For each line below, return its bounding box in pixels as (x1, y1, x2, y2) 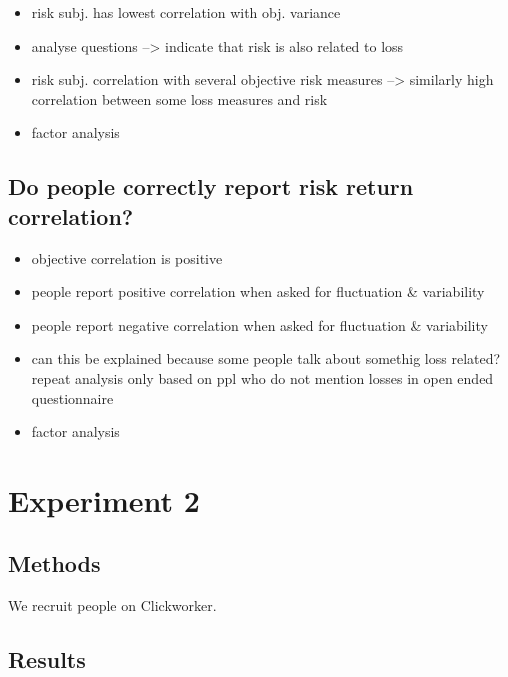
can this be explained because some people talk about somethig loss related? (31, 348, 501, 369)
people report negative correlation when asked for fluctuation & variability (31, 314, 488, 335)
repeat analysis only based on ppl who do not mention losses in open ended (31, 367, 494, 388)
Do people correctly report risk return (8, 171, 414, 202)
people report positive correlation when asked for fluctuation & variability (31, 281, 485, 302)
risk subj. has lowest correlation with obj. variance (31, 2, 341, 22)
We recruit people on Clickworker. (8, 595, 217, 616)
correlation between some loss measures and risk (31, 88, 328, 109)
